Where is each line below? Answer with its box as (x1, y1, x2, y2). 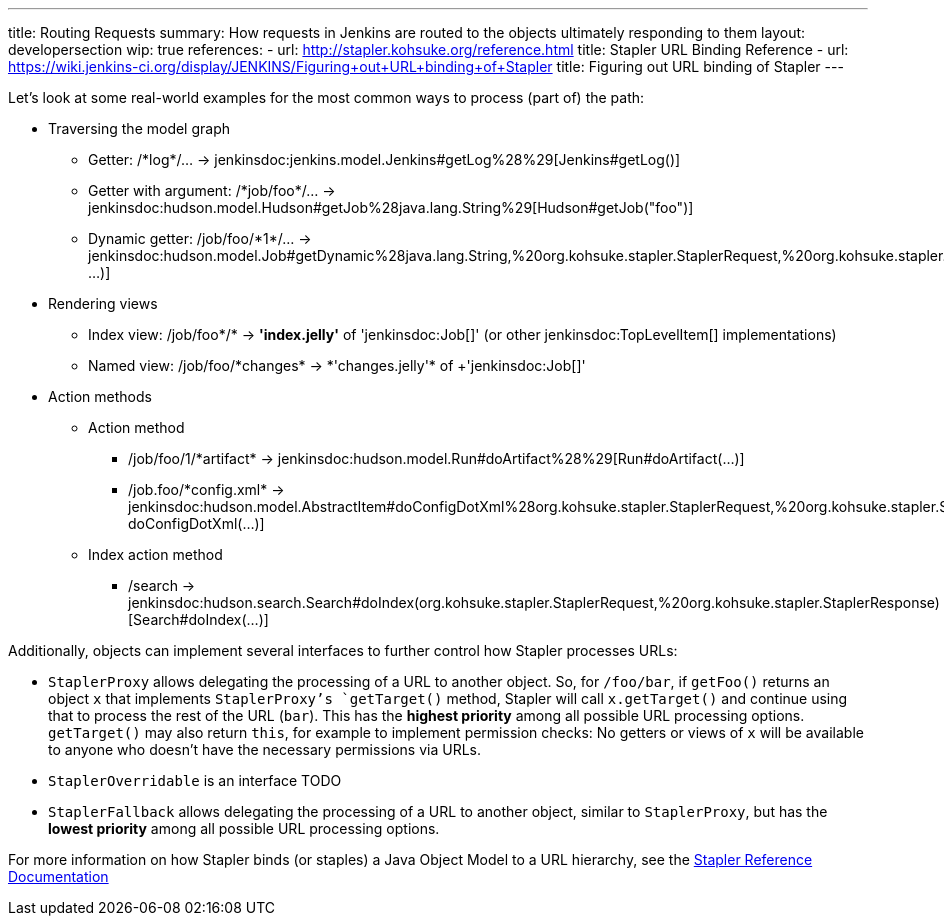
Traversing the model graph (48, 120, 231, 137)
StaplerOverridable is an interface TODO (48, 772, 342, 789)
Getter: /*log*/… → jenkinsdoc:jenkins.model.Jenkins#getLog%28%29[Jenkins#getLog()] (88, 151, 681, 168)
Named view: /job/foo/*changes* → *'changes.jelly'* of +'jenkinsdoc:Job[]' (88, 357, 586, 374)
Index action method (88, 546, 223, 563)
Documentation (8, 868, 109, 885)
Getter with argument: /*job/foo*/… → (88, 182, 336, 199)
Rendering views (48, 295, 158, 312)
